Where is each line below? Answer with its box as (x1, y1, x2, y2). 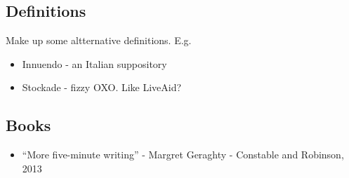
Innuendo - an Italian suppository (22, 56, 167, 71)
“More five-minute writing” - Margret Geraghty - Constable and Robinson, (22, 147, 344, 162)
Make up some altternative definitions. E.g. (6, 33, 192, 48)
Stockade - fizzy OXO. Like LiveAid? (22, 80, 182, 95)
